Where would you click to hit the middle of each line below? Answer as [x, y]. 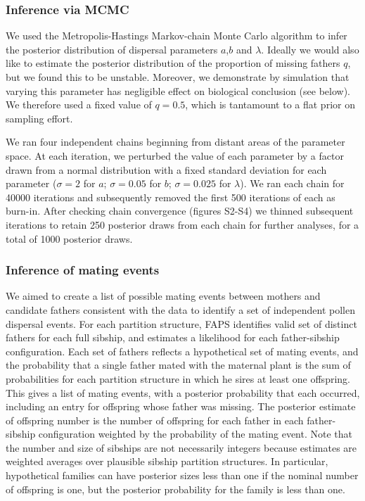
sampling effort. [39, 118]
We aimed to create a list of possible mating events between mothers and [163, 296]
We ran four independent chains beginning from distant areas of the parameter [175, 142]
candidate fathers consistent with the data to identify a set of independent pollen [180, 309]
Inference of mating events [83, 270]
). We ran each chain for [292, 183]
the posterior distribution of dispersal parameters [112, 49]
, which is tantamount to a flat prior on [270, 104]
